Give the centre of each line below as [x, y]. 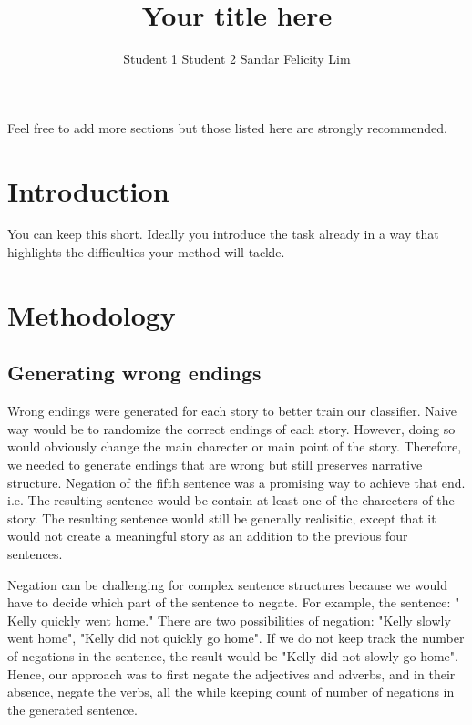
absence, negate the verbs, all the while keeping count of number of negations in [231, 692]
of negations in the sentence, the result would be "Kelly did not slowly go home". [233, 655]
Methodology [92, 314]
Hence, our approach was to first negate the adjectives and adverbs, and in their [231, 673]
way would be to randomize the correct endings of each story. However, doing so [231, 428]
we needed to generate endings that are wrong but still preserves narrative [215, 464]
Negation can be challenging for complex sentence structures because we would [227, 584]
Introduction [88, 190]
